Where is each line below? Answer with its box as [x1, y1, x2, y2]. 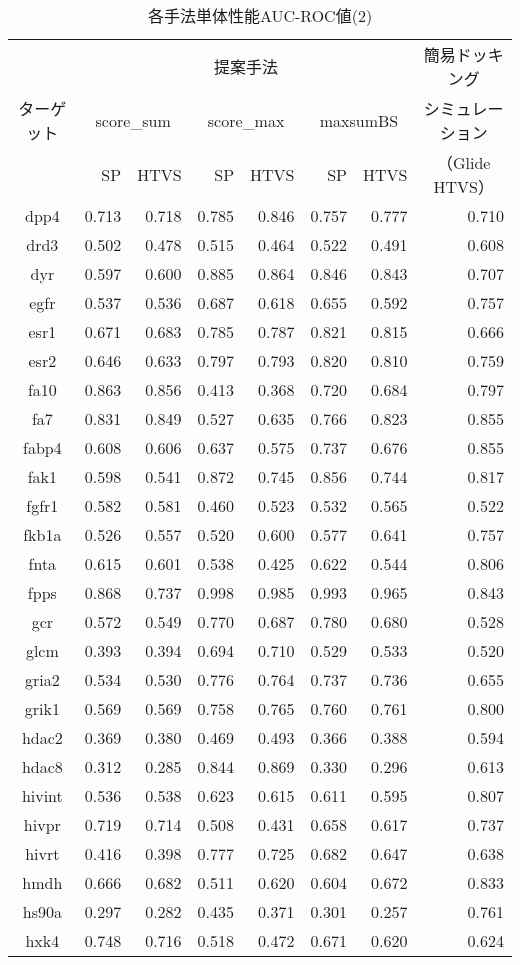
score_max [207, 108, 285, 132]
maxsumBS [319, 108, 399, 132]
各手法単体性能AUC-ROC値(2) [147, 4, 373, 27]
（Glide [436, 151, 491, 174]
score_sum [95, 108, 171, 132]
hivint [21, 784, 63, 807]
